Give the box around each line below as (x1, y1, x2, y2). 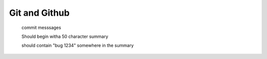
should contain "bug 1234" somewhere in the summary (21, 42, 134, 49)
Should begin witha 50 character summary (21, 33, 108, 39)
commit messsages (21, 25, 61, 30)
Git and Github (9, 7, 70, 18)
